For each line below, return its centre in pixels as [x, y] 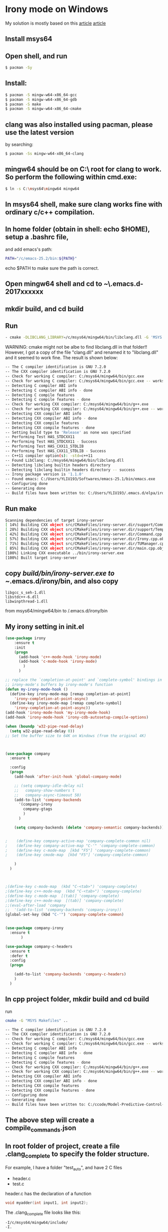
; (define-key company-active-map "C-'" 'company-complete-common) [80, 846]
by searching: [19, 145]
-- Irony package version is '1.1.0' [44, 474]
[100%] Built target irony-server [41, 558]
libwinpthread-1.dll [27, 601]
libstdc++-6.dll [22, 597]
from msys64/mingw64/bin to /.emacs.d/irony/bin [56, 611]
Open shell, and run [36, 56]
